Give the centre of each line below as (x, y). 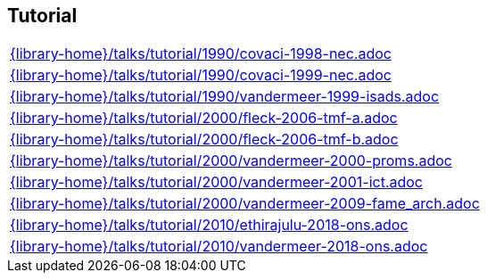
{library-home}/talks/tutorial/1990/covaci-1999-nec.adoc (201, 75)
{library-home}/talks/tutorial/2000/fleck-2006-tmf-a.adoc (204, 118)
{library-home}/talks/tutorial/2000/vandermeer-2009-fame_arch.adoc (245, 204)
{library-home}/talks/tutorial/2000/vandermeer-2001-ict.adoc (217, 182)
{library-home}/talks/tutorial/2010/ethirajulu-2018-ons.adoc (209, 225)
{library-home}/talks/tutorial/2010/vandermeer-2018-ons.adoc (219, 247)
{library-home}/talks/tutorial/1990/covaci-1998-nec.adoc (201, 54)
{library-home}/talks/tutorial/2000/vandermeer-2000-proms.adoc (231, 161)
